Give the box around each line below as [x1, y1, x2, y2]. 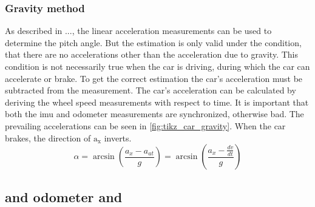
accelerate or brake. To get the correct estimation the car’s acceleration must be [5, 72, 303, 84]
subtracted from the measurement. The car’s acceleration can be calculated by [5, 84, 296, 97]
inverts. [104, 131, 132, 144]
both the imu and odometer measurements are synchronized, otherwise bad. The [5, 107, 304, 120]
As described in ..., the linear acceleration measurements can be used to [5, 24, 272, 37]
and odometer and [5, 187, 123, 206]
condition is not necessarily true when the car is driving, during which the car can [5, 60, 310, 72]
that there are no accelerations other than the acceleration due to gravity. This [5, 48, 298, 61]
